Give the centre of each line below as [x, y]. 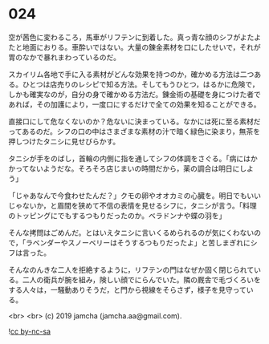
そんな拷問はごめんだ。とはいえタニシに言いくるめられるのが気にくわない [131, 233]
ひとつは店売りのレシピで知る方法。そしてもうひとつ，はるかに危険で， [141, 84]
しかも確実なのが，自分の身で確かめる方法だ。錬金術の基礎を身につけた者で [134, 94]
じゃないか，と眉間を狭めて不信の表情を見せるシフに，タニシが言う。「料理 [132, 205]
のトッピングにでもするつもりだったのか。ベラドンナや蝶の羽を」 [117, 215]
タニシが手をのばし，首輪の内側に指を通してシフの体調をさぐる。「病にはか [133, 158]
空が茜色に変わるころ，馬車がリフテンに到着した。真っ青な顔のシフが [124, 37]
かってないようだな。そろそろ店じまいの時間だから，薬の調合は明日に [124, 168]
